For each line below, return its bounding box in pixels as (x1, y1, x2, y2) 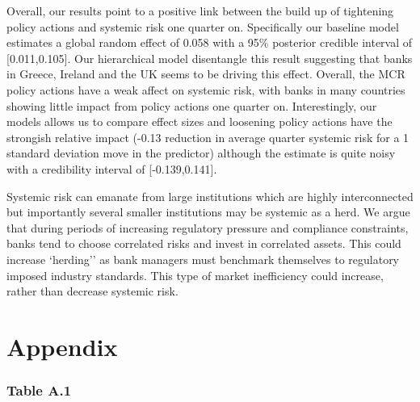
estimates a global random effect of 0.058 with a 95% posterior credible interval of (6, 34, 413, 51)
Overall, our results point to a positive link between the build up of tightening (6, 2, 394, 19)
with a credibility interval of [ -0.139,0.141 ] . (6, 160, 217, 177)
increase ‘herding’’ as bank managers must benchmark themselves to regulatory (6, 250, 400, 267)
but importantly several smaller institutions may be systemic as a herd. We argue (6, 203, 410, 220)
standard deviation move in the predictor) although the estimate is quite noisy (6, 144, 396, 161)
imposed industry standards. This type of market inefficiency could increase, (6, 266, 384, 283)
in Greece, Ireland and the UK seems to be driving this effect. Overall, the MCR (6, 65, 405, 82)
